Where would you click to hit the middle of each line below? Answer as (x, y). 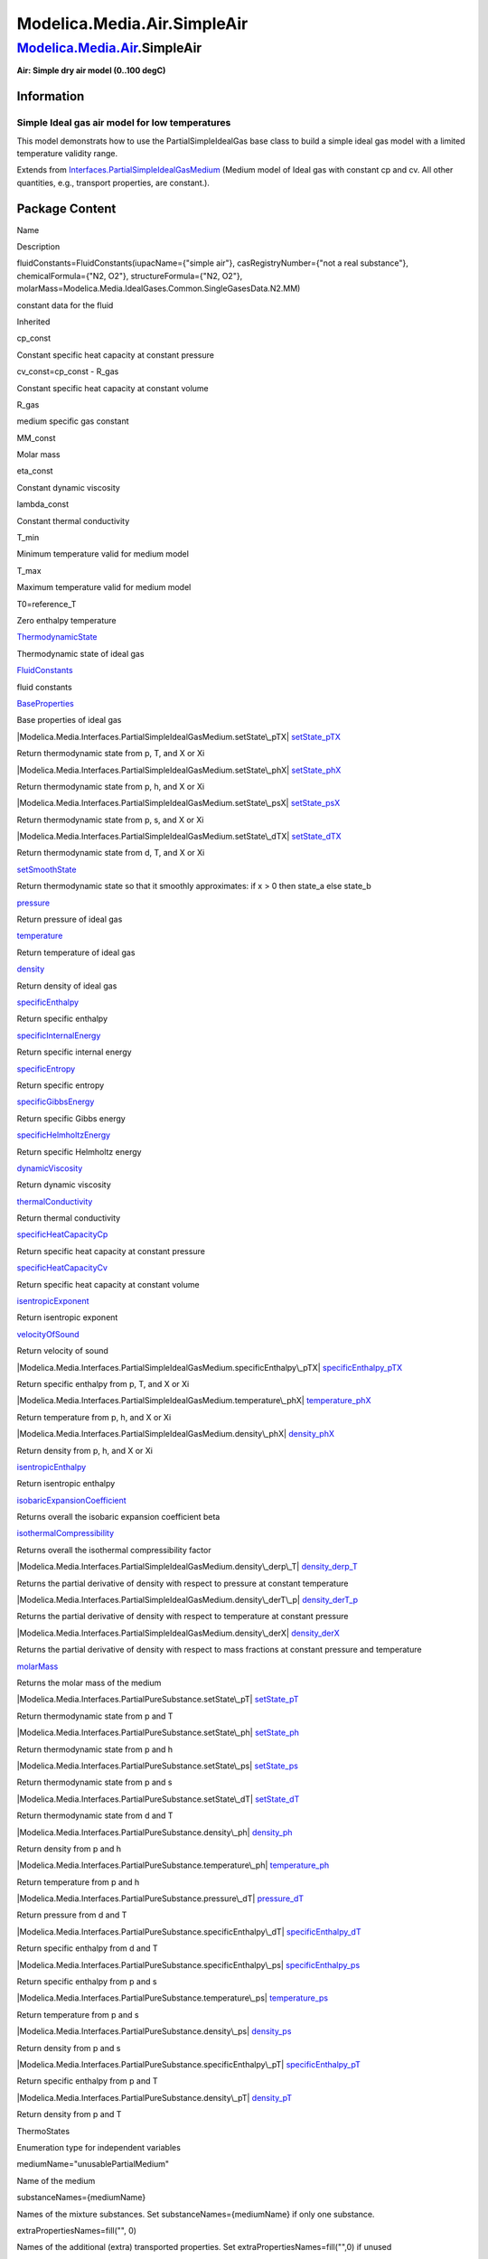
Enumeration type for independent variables (99, 2147)
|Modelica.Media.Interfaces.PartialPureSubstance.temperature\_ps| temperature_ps (173, 1998)
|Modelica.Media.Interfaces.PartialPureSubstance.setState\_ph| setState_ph (158, 1733)
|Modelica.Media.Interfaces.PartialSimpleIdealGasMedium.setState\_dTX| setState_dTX (179, 837)
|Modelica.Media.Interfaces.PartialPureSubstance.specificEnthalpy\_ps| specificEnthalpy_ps (188, 1964)
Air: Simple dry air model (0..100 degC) (91, 70)
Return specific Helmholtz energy (79, 1151)
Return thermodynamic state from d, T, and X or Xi (111, 853)
